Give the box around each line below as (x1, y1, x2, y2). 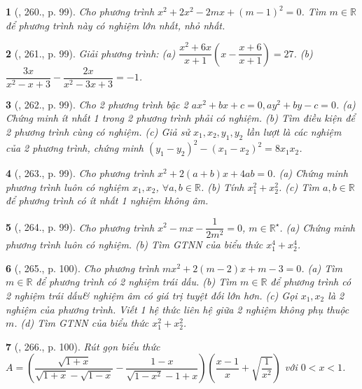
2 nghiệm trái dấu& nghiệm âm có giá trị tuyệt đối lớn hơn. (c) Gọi (6, 288, 298, 302)
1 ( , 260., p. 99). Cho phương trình (6, 4, 155, 18)
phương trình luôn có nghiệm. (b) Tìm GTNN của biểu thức (6, 237, 263, 252)
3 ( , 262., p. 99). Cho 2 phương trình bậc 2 (6, 97, 188, 111)
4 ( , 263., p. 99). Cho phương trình (6, 166, 155, 181)
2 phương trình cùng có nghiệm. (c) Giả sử (6, 124, 190, 139)
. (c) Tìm (278, 179, 319, 194)
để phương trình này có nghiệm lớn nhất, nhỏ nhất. (6, 17, 225, 32)
